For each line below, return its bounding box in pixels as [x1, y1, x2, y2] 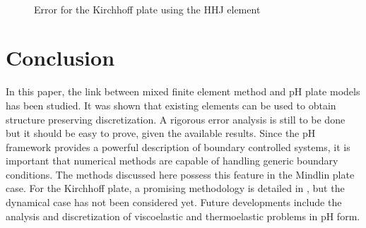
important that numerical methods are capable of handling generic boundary [6, 153, 338, 168]
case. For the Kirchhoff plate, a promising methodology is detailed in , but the [6, 181, 345, 196]
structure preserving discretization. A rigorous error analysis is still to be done [6, 112, 346, 126]
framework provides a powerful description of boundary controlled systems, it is [6, 139, 350, 154]
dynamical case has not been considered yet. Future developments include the [6, 195, 342, 210]
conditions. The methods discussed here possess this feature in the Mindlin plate [6, 167, 355, 181]
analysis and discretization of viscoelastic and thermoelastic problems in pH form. [6, 208, 360, 223]
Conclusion [6, 43, 115, 72]
